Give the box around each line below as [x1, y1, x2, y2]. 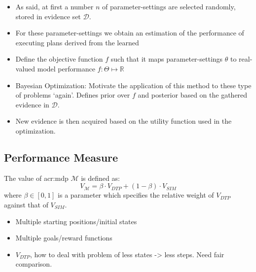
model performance [37, 63, 95, 73]
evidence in [15, 99, 49, 109]
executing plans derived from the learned [15, 37, 139, 47]
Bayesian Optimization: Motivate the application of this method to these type [15, 80, 252, 90]
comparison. [15, 259, 52, 269]
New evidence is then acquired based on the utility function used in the [15, 116, 232, 126]
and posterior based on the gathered [138, 90, 248, 100]
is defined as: [81, 172, 120, 183]
